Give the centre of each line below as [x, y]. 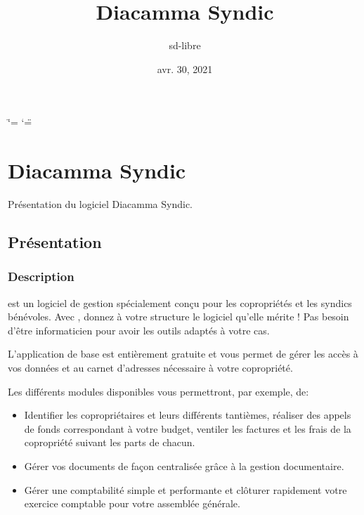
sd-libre [185, 45]
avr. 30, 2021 [185, 69]
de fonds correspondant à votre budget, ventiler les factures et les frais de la [188, 428]
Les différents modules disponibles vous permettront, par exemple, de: [158, 391]
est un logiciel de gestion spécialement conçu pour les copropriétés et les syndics [180, 302]
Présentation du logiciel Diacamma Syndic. [100, 204]
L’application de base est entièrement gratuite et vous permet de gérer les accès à [183, 354]
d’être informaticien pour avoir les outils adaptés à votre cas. [139, 330]
